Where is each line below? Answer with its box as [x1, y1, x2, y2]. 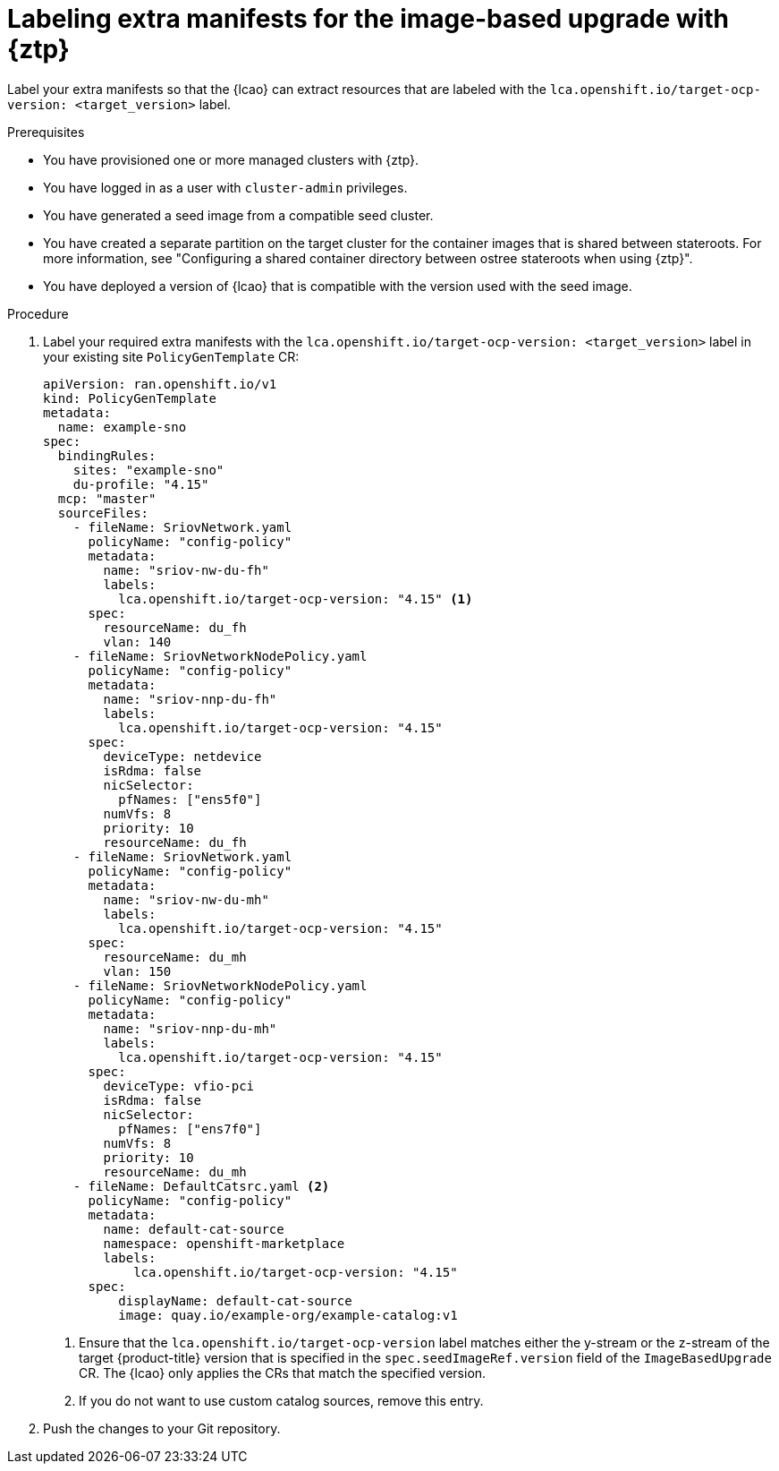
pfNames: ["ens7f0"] [118, 1121, 262, 1136]
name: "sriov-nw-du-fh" [103, 562, 269, 577]
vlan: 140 [103, 634, 172, 649]
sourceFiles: [57, 505, 149, 520]
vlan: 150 [103, 963, 172, 979]
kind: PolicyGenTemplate [43, 390, 216, 406]
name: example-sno [57, 419, 187, 434]
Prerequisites [7, 124, 85, 140]
